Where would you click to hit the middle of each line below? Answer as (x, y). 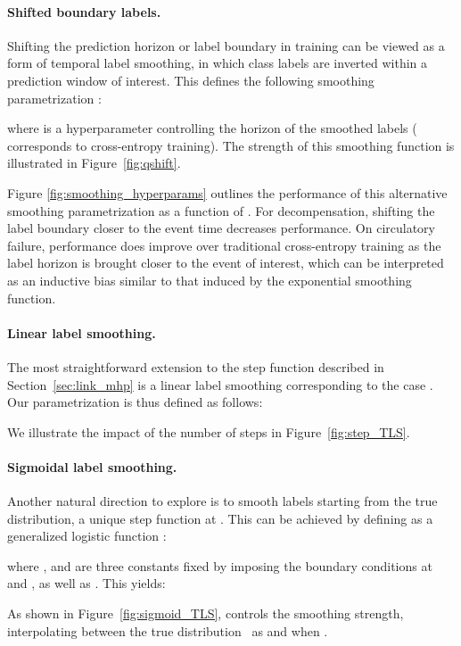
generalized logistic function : (87, 536)
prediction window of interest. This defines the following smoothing (191, 80)
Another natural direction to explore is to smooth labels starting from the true (222, 501)
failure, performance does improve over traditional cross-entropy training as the (224, 245)
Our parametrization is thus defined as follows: (135, 402)
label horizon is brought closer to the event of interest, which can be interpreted (226, 263)
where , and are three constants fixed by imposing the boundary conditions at (220, 565)
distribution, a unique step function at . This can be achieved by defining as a (220, 518)
